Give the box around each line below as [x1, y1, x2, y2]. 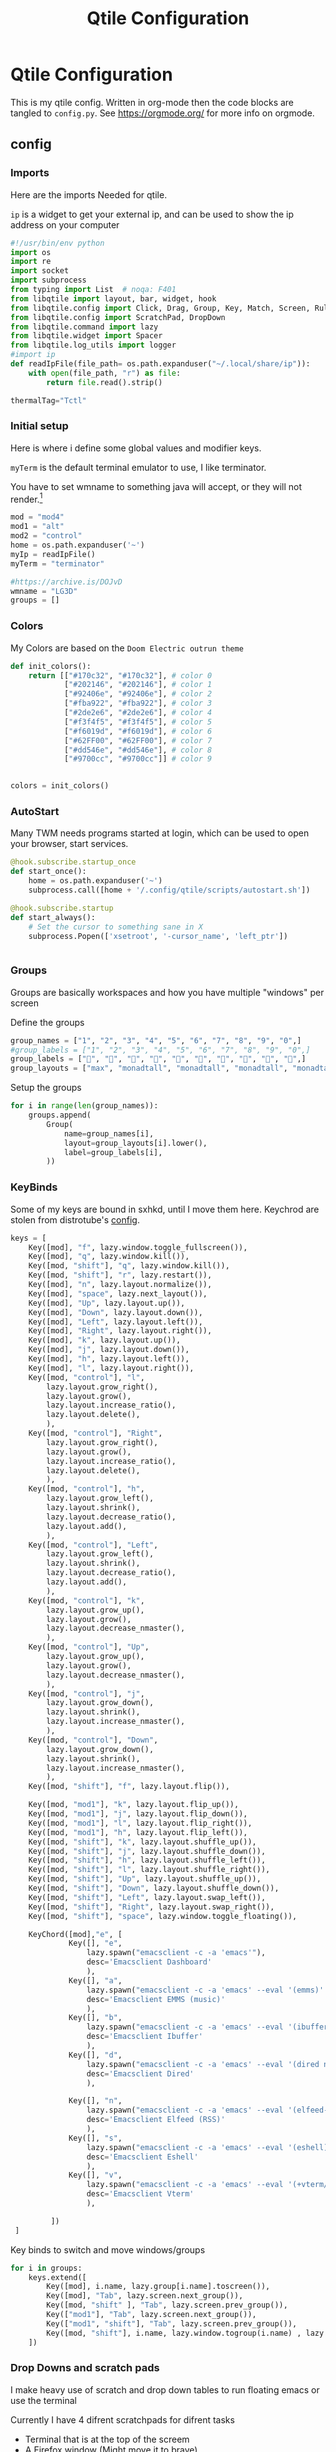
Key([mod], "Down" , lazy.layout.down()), [28, 1307, 203, 1317]
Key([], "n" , [68, 2096, 123, 2106]
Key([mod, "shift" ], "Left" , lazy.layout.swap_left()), [28, 1892, 267, 1902]
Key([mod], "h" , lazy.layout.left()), [28, 1354, 190, 1364]
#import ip [10, 350, 56, 360]
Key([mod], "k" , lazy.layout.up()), [28, 1335, 182, 1346]
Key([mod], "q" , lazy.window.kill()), [28, 1252, 190, 1262]
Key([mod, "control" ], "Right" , [28, 1428, 163, 1439]
